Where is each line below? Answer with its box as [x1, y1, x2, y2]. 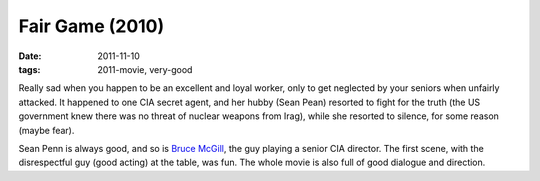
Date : [18, 50, 42, 62]
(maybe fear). [18, 124, 75, 136]
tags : [18, 63, 41, 75]
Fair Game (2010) [18, 15, 165, 37]
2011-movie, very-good [97, 63, 193, 75]
